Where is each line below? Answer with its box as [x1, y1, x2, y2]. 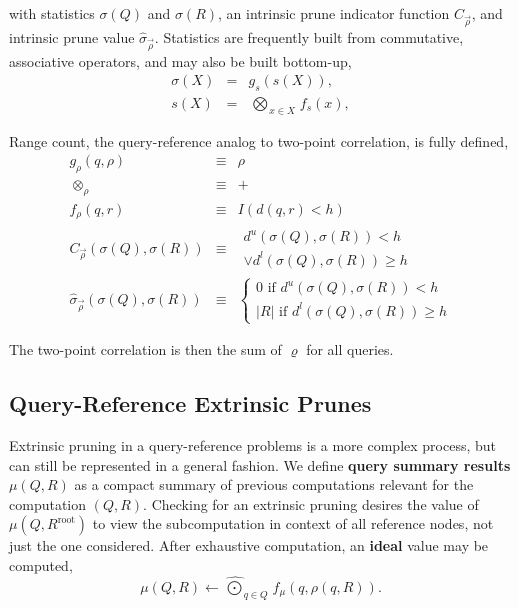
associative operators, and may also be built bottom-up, [9, 50, 352, 71]
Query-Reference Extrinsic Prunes [9, 388, 372, 419]
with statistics [9, 3, 95, 23]
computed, [9, 554, 73, 575]
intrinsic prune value [9, 26, 135, 47]
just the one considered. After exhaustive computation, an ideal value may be [9, 535, 489, 556]
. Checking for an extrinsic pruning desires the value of [143, 493, 479, 514]
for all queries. [306, 339, 394, 360]
